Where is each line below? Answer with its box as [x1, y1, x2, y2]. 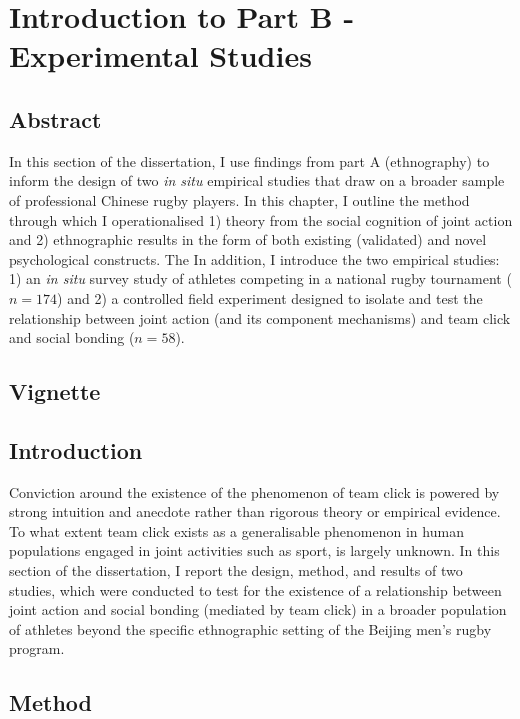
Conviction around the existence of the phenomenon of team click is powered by [9, 481, 500, 502]
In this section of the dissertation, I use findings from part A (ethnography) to [9, 150, 490, 171]
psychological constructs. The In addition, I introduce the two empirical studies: [9, 248, 500, 269]
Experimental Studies [9, 35, 312, 76]
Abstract [9, 103, 102, 134]
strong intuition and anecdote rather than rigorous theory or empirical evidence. [9, 501, 501, 522]
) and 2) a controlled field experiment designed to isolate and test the [57, 287, 483, 308]
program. [9, 638, 65, 659]
